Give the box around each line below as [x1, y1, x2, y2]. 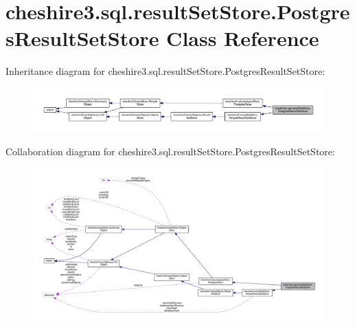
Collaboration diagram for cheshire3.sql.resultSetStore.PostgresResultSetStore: [5, 144, 335, 158]
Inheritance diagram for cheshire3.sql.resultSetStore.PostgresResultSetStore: [5, 64, 325, 78]
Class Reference [166, 24, 319, 52]
